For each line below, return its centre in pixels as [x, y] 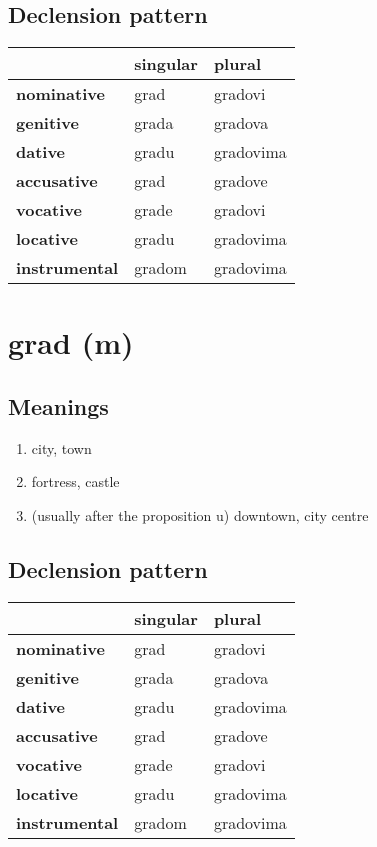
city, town [61, 447]
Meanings [58, 405]
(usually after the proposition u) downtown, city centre [200, 514]
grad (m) [71, 342]
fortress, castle [75, 481]
